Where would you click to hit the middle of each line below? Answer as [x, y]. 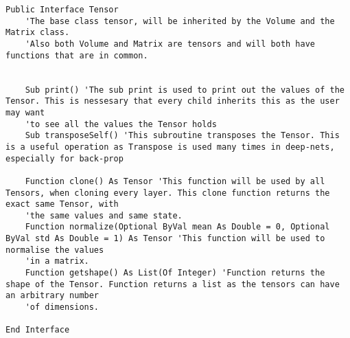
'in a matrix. [57, 261]
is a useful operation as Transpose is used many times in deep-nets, [170, 147]
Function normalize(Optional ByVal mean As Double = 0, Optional [177, 227]
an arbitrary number [52, 296]
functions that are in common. [77, 55]
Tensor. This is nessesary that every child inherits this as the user [173, 101]
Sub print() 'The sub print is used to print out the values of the [185, 90]
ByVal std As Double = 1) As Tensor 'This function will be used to [165, 239]
